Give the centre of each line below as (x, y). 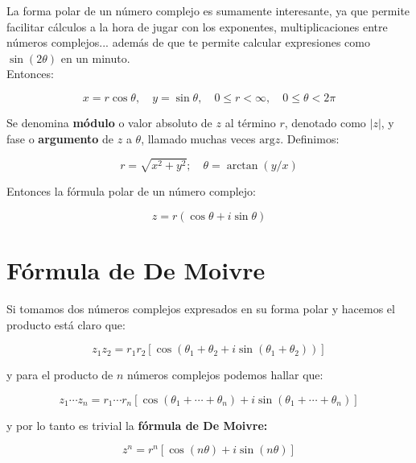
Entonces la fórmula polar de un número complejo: (131, 191)
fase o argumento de (60, 138)
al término (250, 122)
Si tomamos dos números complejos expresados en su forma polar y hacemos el (201, 309)
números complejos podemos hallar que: (225, 375)
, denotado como (325, 122)
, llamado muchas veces (198, 138)
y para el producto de (60, 375)
